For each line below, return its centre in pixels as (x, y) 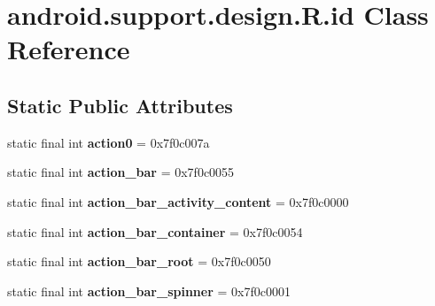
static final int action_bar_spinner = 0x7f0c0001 (149, 291)
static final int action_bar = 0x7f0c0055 (121, 172)
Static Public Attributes (120, 105)
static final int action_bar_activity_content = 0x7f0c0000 (178, 201)
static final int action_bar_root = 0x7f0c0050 (139, 261)
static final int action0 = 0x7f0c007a (109, 142)
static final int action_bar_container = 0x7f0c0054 (155, 231)
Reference (69, 49)
